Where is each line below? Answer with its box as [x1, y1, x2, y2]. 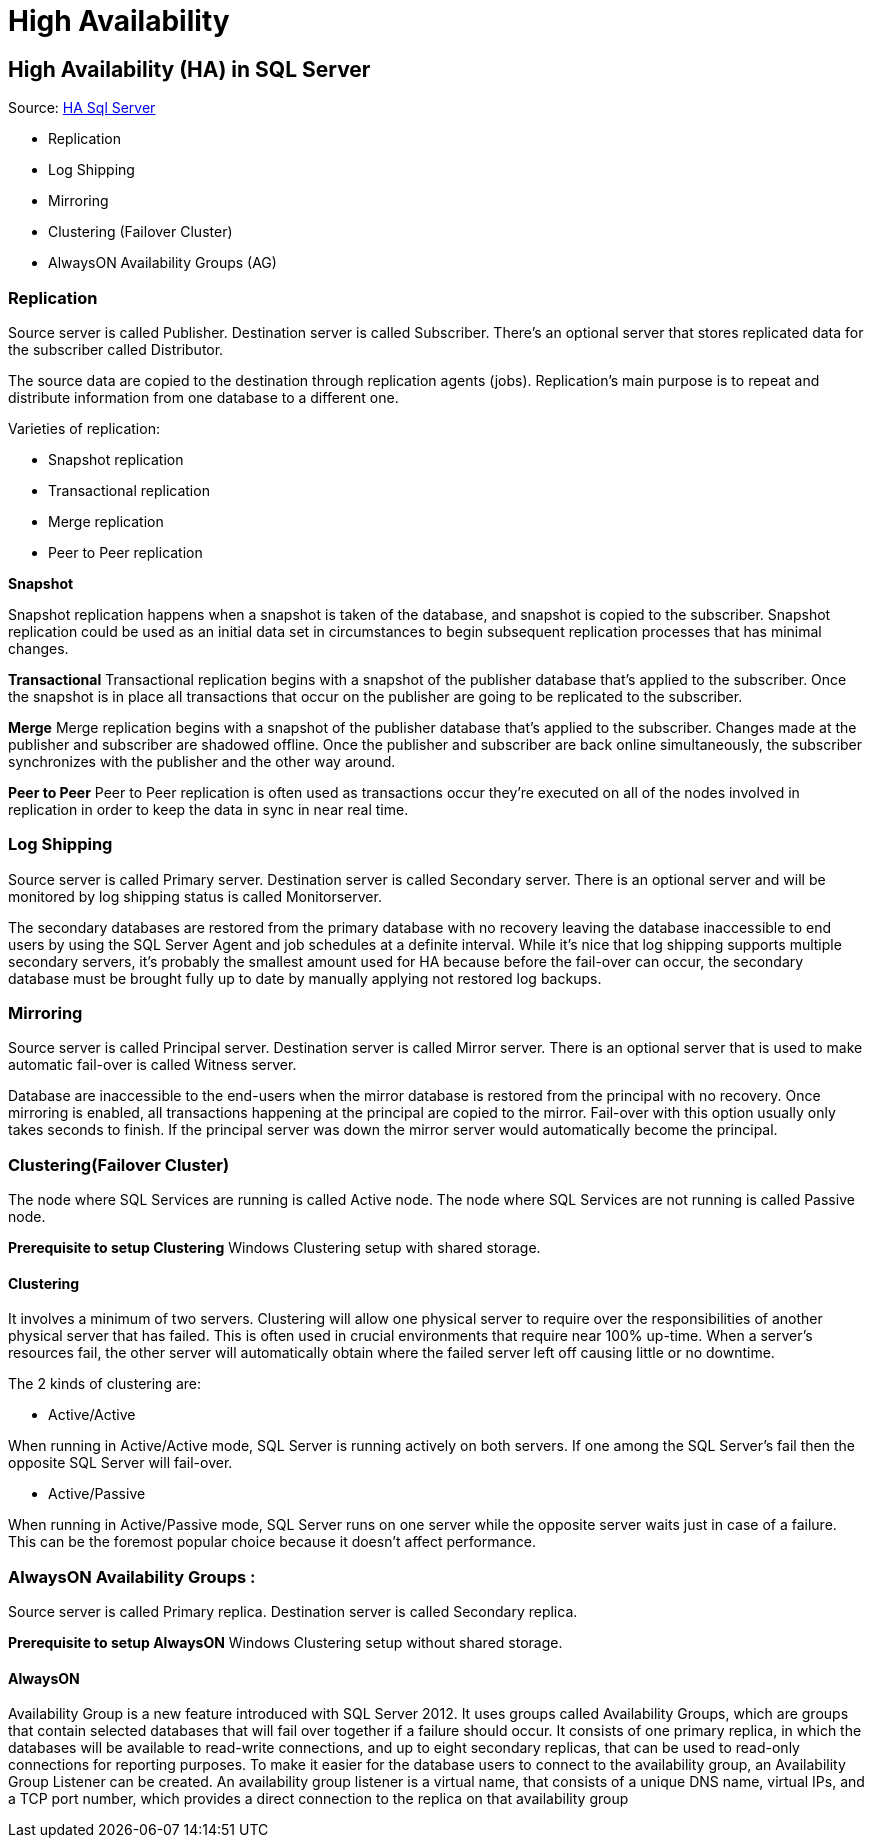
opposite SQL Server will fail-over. [8, 1454, 233, 1472]
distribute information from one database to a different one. [8, 388, 399, 406]
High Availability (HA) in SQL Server [8, 56, 371, 82]
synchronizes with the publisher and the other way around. [8, 752, 396, 770]
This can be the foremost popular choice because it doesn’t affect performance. [8, 1533, 536, 1551]
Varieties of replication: [8, 419, 160, 437]
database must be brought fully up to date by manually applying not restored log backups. [8, 969, 602, 987]
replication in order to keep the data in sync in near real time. [8, 800, 409, 818]
